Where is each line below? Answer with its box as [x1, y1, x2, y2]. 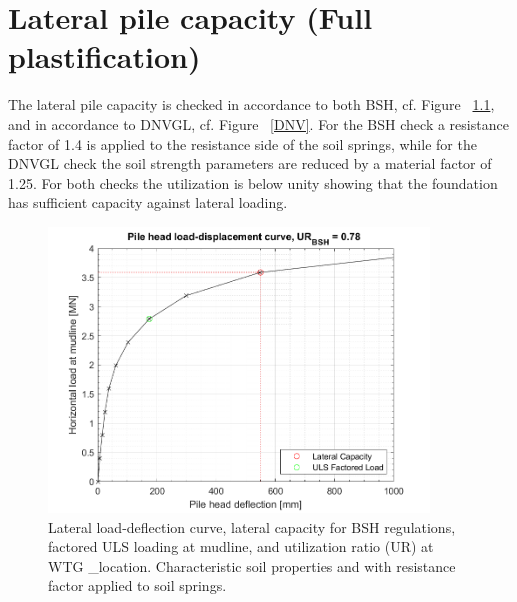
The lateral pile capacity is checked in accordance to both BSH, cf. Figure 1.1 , [8, 94, 495, 115]
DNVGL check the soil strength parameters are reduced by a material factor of [8, 153, 492, 174]
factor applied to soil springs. [48, 575, 227, 596]
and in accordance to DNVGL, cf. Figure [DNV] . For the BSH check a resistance [8, 113, 509, 134]
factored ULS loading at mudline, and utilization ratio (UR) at [48, 536, 434, 557]
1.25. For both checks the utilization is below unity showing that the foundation [8, 172, 498, 193]
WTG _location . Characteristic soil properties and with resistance [48, 555, 456, 576]
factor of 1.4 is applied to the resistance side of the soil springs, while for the [8, 133, 477, 154]
